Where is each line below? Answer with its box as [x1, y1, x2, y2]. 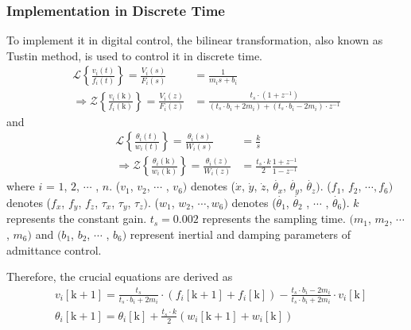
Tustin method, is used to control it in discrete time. [6, 47, 262, 63]
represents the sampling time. [202, 210, 346, 227]
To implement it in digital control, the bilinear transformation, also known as [6, 32, 383, 48]
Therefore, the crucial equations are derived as [6, 268, 233, 285]
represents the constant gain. [6, 210, 147, 227]
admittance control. [6, 241, 102, 258]
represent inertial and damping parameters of [130, 225, 351, 242]
